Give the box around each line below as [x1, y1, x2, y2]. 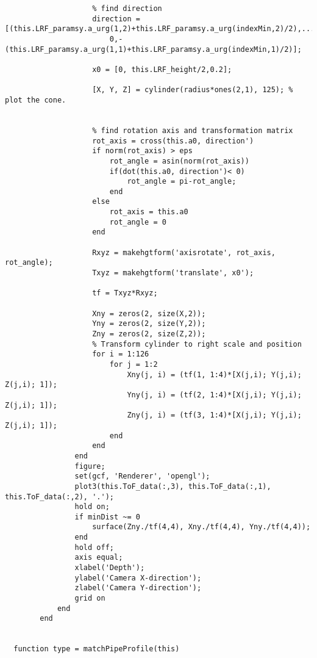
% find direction [92, 4, 162, 13]
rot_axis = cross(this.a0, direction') [92, 136, 254, 145]
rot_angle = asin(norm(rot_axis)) [109, 156, 249, 165]
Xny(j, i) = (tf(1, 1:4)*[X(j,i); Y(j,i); [127, 370, 302, 379]
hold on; [74, 502, 110, 512]
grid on [74, 594, 105, 603]
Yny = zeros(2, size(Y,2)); [92, 319, 206, 328]
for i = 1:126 [92, 350, 149, 359]
